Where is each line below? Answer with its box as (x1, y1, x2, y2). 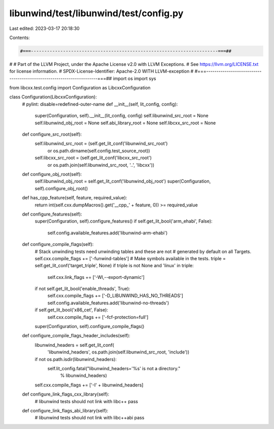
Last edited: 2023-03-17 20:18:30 (9, 25, 80, 31)
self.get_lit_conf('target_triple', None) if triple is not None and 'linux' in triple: (35, 263, 194, 269)
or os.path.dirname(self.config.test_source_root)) (47, 148, 150, 154)
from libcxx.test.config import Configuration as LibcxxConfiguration (9, 85, 151, 91)
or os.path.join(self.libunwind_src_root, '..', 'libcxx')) (47, 162, 155, 168)
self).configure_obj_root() (35, 185, 88, 191)
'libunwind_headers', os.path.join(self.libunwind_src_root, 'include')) (47, 349, 190, 355)
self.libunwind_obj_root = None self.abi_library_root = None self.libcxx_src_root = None (35, 120, 216, 126)
